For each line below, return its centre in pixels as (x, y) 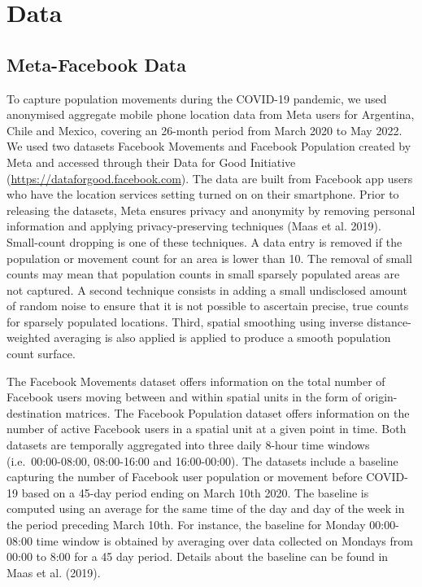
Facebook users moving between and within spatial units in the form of (184, 397)
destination (34, 412)
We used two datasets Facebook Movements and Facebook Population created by (209, 146)
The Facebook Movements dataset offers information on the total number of (196, 381)
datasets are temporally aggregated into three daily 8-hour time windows (188, 445)
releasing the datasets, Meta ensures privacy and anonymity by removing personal (211, 210)
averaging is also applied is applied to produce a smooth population (222, 337)
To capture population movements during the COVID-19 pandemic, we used (197, 98)
